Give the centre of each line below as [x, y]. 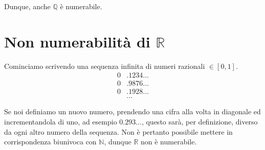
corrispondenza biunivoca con [50, 142]
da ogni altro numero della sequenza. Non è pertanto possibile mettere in [118, 131]
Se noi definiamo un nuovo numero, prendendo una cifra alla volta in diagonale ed [132, 111]
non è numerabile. [169, 142]
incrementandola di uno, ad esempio [61, 122]
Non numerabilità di [77, 41]
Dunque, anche [27, 6]
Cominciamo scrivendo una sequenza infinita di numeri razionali [105, 66]
